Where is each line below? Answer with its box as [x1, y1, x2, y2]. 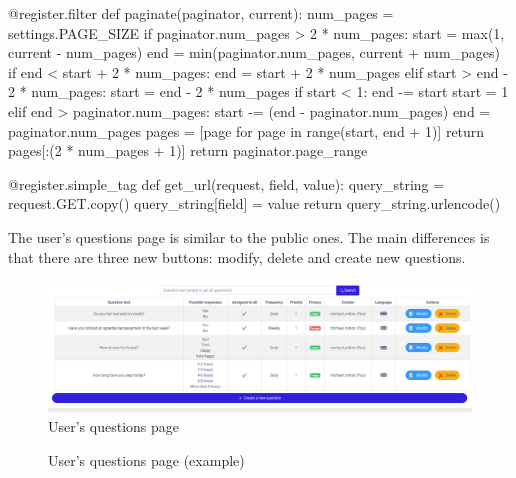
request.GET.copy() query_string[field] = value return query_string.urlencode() [8, 193, 501, 214]
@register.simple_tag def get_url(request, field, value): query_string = [8, 173, 445, 194]
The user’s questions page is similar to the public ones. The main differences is [8, 226, 490, 247]
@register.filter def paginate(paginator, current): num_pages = [8, 3, 394, 23]
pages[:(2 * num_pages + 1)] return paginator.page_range [8, 140, 368, 161]
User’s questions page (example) [48, 449, 245, 470]
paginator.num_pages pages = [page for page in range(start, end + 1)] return [8, 120, 485, 141]
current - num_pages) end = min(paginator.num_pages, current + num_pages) [8, 42, 500, 63]
